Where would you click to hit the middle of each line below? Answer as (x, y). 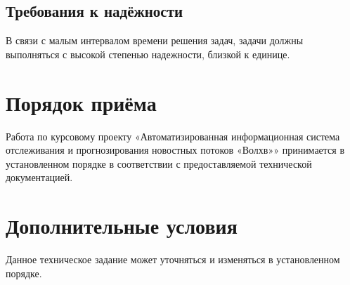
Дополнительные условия (122, 226)
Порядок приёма (81, 102)
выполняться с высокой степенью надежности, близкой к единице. (148, 54)
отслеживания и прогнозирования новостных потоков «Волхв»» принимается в (175, 150)
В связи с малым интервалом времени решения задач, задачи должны (155, 40)
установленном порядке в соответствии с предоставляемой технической (159, 163)
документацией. (39, 177)
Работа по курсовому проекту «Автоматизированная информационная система (173, 136)
